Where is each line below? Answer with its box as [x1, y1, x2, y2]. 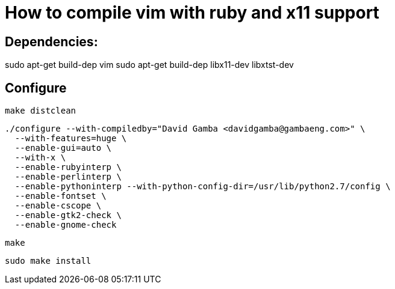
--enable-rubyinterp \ [14, 162, 122, 172]
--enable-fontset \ [14, 191, 107, 201]
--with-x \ [14, 153, 66, 163]
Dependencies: [5, 34, 98, 49]
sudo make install [5, 256, 92, 266]
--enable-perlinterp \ [14, 172, 122, 182]
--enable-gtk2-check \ [14, 210, 122, 221]
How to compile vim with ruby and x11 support [5, 2, 379, 23]
